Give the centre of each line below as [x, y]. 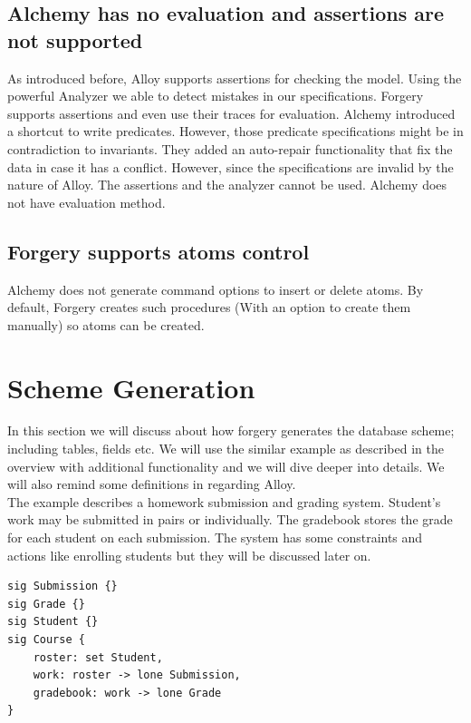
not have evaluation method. [87, 202]
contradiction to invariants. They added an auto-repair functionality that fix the [230, 148]
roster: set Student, [98, 657]
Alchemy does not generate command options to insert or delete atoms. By [216, 289]
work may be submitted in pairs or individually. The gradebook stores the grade [230, 519]
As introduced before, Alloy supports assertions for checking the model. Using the [235, 78]
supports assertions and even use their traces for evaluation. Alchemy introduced [231, 113]
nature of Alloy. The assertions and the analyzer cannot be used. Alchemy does [227, 185]
